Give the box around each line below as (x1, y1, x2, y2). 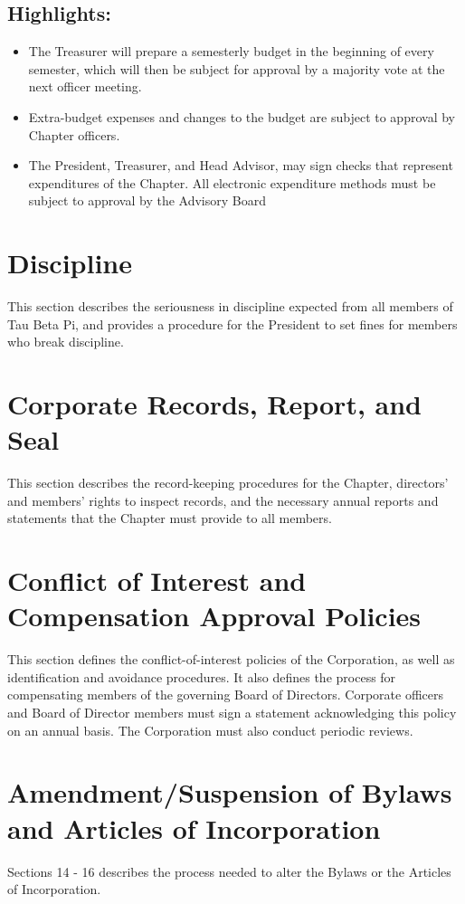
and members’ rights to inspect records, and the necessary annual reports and (7, 490, 439, 509)
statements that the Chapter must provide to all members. (7, 509, 332, 528)
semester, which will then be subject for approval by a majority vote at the (28, 59, 445, 78)
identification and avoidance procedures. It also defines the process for (7, 667, 396, 686)
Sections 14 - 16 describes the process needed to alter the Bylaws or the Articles (7, 861, 451, 880)
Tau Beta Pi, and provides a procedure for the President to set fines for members (7, 314, 458, 333)
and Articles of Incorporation (7, 809, 381, 846)
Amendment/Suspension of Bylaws (7, 774, 452, 811)
